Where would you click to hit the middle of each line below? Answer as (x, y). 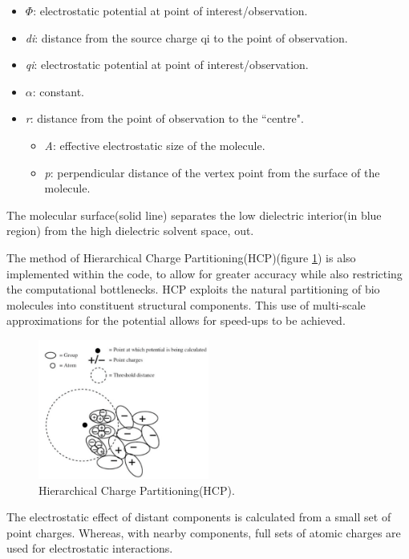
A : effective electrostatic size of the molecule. (155, 145)
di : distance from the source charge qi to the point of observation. (186, 37)
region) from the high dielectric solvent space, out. (130, 231)
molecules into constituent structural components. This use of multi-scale (186, 304)
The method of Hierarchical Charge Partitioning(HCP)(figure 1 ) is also (181, 257)
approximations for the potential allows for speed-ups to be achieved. (176, 320)
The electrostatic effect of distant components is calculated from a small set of (199, 517)
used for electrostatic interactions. (90, 548)
